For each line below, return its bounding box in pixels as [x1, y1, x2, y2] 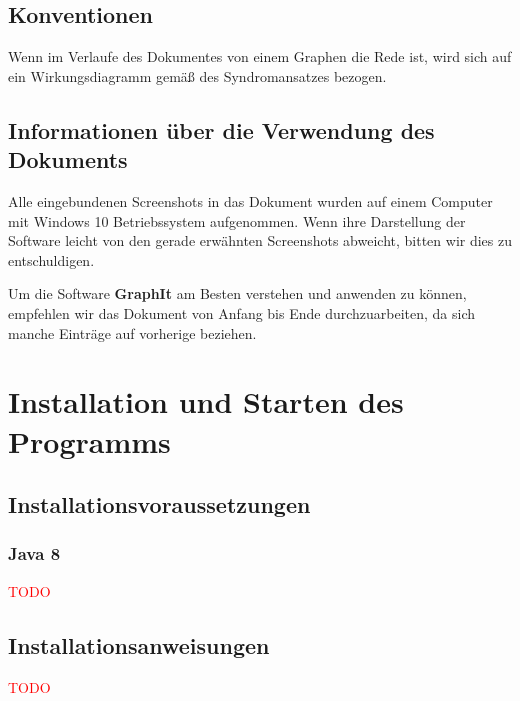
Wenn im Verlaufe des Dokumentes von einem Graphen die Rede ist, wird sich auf [8, 46, 512, 67]
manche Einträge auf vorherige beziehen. [8, 322, 257, 343]
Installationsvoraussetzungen [8, 489, 311, 520]
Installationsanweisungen [8, 629, 270, 660]
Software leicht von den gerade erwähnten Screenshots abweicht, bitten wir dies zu [8, 230, 512, 251]
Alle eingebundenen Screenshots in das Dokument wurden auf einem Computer [8, 190, 493, 211]
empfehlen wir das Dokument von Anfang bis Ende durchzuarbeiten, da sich [8, 302, 476, 323]
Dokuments [8, 144, 128, 175]
